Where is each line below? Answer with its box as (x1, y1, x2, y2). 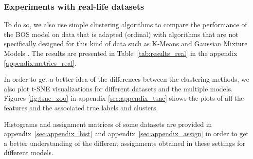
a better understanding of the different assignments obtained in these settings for (4, 138, 246, 148)
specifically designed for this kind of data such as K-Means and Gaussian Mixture (4, 38, 248, 49)
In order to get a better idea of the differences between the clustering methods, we (4, 74, 249, 84)
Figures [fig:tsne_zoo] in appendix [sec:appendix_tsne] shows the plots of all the (4, 93, 244, 103)
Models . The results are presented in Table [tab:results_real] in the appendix (4, 48, 237, 58)
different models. (4, 147, 54, 158)
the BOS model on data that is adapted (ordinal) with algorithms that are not (4, 29, 238, 39)
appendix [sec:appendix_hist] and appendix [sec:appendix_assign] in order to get (4, 128, 249, 139)
